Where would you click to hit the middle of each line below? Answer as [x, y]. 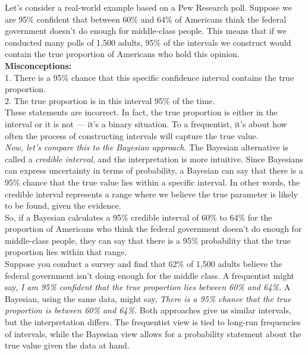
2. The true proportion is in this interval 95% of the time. [110, 100]
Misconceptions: [38, 65]
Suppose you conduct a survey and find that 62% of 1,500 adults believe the [144, 264]
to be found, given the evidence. [63, 205]
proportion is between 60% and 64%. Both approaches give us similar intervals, [148, 310]
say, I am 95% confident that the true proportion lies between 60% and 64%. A [148, 287]
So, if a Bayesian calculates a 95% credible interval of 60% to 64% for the [139, 217]
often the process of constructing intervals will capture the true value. [132, 135]
